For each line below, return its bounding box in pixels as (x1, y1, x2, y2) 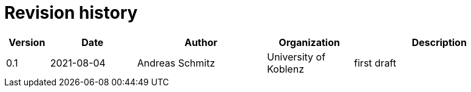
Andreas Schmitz (137, 56, 215, 69)
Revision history (4, 2, 138, 23)
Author (184, 36, 218, 48)
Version (8, 36, 46, 48)
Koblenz (266, 62, 304, 75)
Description (412, 36, 467, 48)
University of (266, 50, 326, 63)
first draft (354, 56, 396, 69)
